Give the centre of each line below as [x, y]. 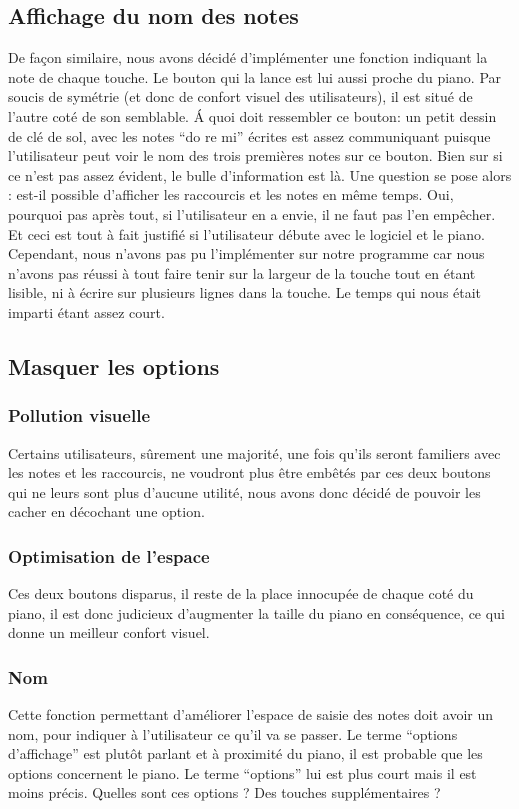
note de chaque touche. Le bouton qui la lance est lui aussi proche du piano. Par [255, 76]
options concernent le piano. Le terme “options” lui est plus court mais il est [242, 772]
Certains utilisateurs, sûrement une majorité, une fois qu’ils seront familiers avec [254, 452]
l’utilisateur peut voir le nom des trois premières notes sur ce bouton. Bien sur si [255, 155]
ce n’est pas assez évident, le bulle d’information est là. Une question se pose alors [260, 174]
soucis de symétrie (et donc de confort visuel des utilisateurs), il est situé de [240, 96]
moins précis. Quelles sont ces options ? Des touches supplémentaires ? [224, 792]
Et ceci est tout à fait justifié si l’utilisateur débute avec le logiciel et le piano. [246, 233]
